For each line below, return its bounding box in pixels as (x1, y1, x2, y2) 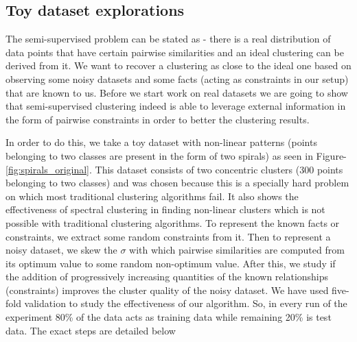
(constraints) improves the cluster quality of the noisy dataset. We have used (5, 282, 329, 297)
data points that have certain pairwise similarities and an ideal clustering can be (5, 45, 344, 59)
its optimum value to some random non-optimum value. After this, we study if (5, 256, 336, 270)
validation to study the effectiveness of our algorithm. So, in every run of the (24, 296, 347, 310)
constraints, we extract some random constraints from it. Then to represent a (5, 229, 331, 243)
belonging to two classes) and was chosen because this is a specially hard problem (5, 175, 349, 190)
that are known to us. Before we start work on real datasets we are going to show (5, 85, 348, 99)
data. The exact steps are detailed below (5, 323, 176, 337)
